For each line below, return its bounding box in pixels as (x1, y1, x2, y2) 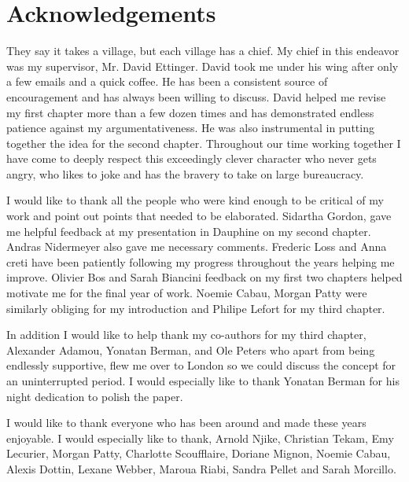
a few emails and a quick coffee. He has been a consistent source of (6, 73, 328, 90)
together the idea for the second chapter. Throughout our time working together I (6, 134, 401, 151)
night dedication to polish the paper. (6, 388, 183, 404)
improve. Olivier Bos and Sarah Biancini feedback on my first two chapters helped (6, 269, 403, 285)
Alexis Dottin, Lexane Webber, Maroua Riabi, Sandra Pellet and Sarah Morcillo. (6, 460, 396, 476)
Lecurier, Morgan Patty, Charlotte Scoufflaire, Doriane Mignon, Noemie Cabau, (6, 445, 391, 462)
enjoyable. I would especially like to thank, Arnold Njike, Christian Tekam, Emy (6, 429, 394, 446)
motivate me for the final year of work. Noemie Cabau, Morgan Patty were (6, 285, 367, 301)
